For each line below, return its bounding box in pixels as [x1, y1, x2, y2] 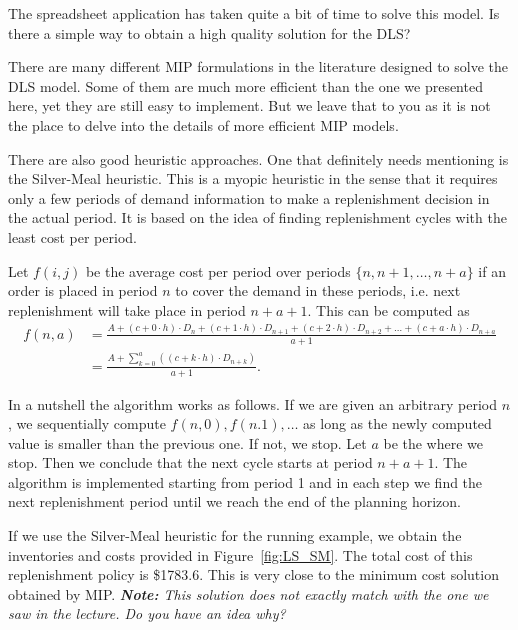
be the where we [383, 432, 484, 453]
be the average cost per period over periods [85, 260, 351, 281]
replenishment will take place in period [8, 299, 246, 320]
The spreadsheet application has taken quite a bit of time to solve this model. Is [8, 3, 500, 23]
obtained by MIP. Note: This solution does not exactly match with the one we [8, 583, 489, 604]
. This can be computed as [307, 299, 470, 320]
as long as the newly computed [303, 413, 492, 434]
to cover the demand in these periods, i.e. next [175, 280, 461, 301]
